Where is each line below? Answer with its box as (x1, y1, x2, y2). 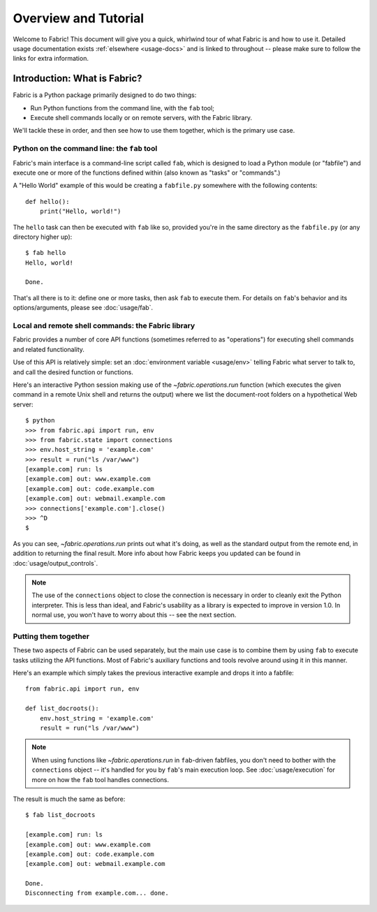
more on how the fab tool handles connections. (31, 775, 169, 784)
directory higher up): (13, 233, 73, 241)
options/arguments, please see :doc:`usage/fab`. (13, 304, 154, 312)
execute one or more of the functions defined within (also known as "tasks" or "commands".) (13, 168, 281, 177)
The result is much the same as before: (13, 795, 126, 803)
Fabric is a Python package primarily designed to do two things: (13, 91, 197, 99)
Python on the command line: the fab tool (13, 144, 158, 154)
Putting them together (13, 631, 90, 641)
